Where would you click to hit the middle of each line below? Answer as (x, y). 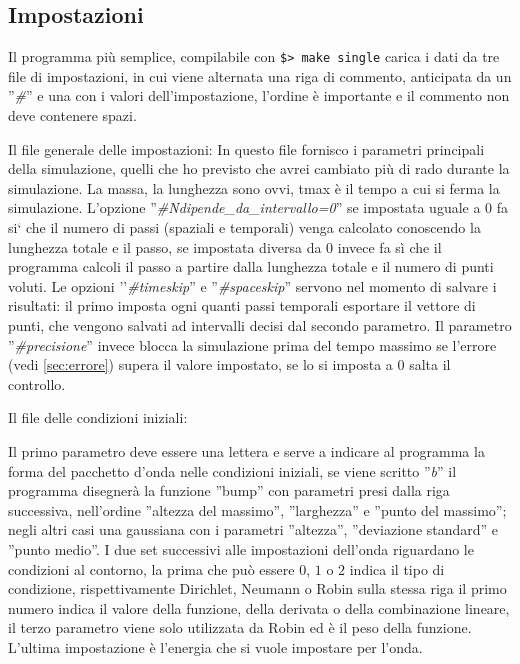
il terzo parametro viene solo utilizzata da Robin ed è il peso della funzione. (240, 627)
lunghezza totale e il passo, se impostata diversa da (165, 246)
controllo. (37, 383)
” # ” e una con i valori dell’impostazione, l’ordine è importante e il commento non (259, 95)
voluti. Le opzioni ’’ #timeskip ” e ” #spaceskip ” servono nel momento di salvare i (252, 285)
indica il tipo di (397, 568)
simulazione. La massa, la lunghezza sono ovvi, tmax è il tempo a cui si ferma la (254, 187)
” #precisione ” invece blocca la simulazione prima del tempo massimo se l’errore (252, 344)
